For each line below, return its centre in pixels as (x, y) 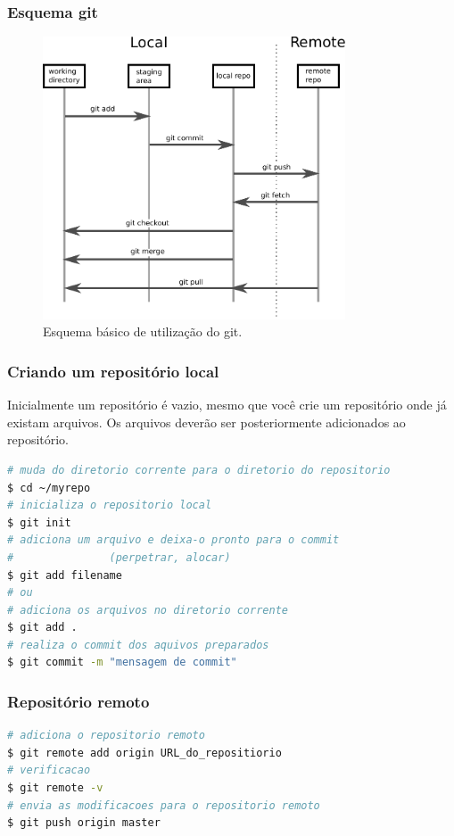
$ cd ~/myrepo (49, 488)
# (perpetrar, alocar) (119, 557)
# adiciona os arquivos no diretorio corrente (148, 610)
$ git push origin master (84, 823)
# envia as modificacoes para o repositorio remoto (164, 805)
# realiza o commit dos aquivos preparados (138, 645)
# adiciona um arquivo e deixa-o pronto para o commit (173, 540)
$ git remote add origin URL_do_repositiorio (144, 753)
